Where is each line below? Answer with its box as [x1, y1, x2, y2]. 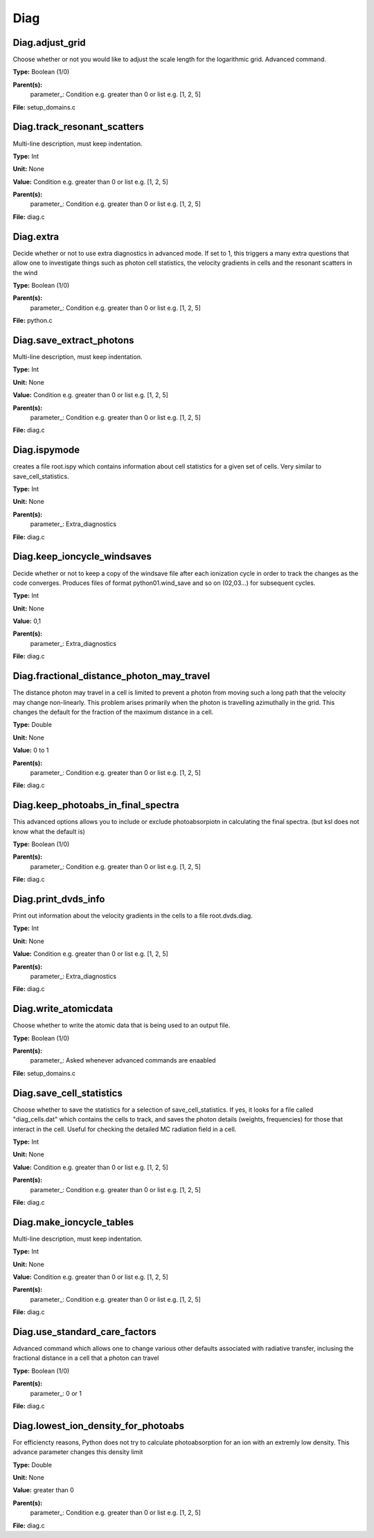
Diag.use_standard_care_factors [12, 1326, 157, 1338]
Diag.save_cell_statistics [12, 1087, 123, 1099]
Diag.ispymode [12, 444, 80, 456]
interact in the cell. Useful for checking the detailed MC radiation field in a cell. [12, 1125, 237, 1133]
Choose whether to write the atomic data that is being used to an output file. [12, 1021, 231, 1029]
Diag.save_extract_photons [12, 334, 134, 346]
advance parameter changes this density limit [12, 1448, 143, 1456]
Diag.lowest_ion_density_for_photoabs [12, 1419, 185, 1431]
